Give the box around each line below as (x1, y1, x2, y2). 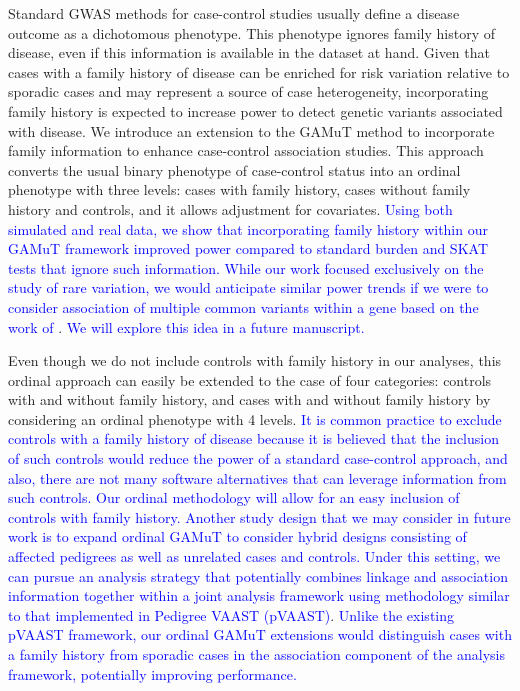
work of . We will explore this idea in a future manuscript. (8, 316, 365, 337)
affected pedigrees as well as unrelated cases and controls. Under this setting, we (8, 546, 501, 567)
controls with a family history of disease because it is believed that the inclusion (8, 428, 499, 449)
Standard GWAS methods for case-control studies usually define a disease (8, 3, 460, 23)
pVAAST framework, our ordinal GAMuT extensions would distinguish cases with (8, 624, 512, 645)
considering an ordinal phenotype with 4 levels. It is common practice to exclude (8, 408, 502, 429)
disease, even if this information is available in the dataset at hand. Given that (8, 42, 490, 63)
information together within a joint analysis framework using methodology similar (8, 585, 510, 606)
